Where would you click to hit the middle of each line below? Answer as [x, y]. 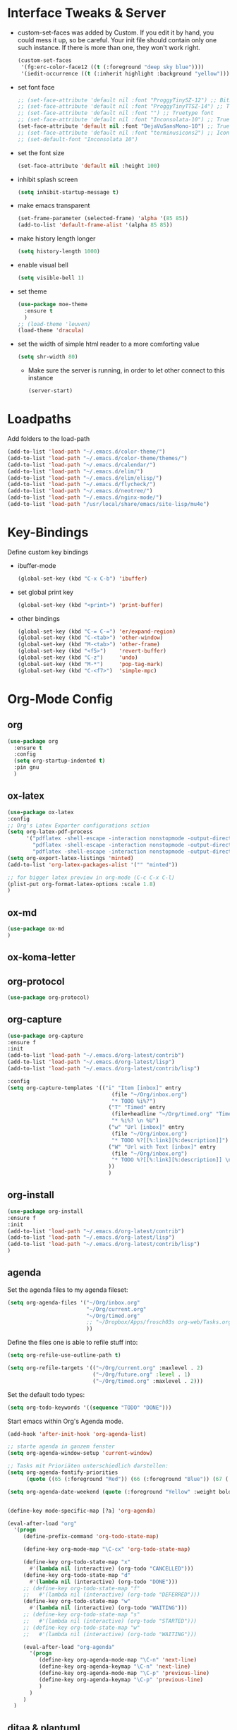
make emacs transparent [54, 205]
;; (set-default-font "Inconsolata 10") [78, 139]
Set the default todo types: [46, 1394]
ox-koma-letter [41, 957]
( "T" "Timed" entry [137, 1108]
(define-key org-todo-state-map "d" [77, 1575]
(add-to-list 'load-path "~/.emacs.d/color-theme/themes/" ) [98, 458]
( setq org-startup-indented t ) [60, 761]
